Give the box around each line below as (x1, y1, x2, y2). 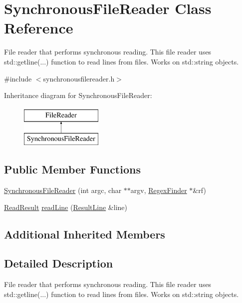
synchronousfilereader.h (43, 73, 115, 83)
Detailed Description (4, 255, 113, 271)
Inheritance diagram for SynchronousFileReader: (4, 90, 152, 100)
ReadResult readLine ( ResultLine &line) (4, 201, 127, 212)
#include (4, 73, 32, 83)
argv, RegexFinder (130, 185, 187, 195)
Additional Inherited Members (4, 226, 165, 241)
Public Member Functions (4, 161, 141, 177)
